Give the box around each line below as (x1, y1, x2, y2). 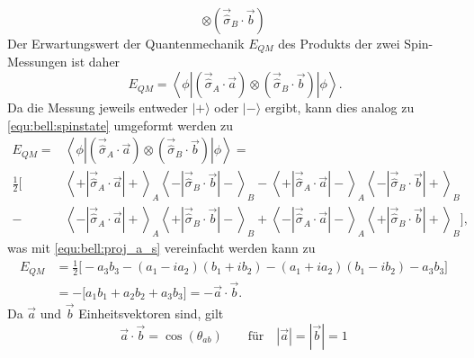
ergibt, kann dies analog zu (264, 98, 415, 117)
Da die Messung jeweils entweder (7, 98, 188, 117)
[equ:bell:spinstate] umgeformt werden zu (7, 115, 234, 134)
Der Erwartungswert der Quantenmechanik (7, 34, 245, 52)
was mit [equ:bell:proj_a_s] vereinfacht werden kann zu (7, 237, 316, 256)
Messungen (7, 52, 67, 71)
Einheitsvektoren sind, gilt (78, 303, 224, 322)
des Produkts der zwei (278, 34, 400, 52)
